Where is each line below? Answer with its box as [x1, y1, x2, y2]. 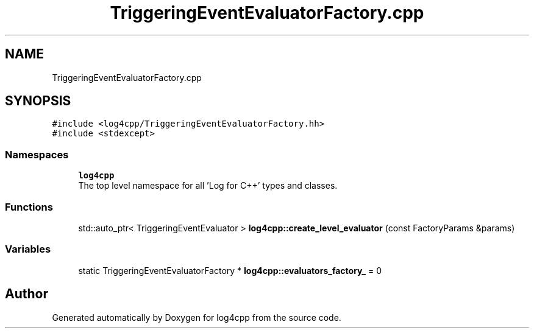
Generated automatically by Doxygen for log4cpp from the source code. [52, 312, 341, 323]
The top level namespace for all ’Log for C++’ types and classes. [78, 180, 338, 191]
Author [5, 286, 48, 302]
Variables [5, 243, 51, 256]
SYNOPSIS [5, 93, 71, 109]
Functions [5, 200, 53, 213]
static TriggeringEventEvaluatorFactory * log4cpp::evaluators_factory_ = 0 [78, 265, 382, 276]
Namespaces [5, 148, 69, 161]
